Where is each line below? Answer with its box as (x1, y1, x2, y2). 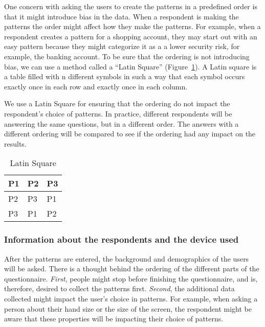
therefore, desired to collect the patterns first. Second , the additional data (4, 283, 235, 294)
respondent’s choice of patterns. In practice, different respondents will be (4, 108, 232, 119)
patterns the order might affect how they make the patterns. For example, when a (4, 21, 261, 32)
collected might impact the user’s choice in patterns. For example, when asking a (4, 293, 258, 303)
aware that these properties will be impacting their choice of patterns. (4, 313, 224, 324)
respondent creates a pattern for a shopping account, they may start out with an (4, 31, 257, 41)
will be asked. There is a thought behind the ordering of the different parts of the (4, 263, 259, 274)
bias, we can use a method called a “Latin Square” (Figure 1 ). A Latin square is (4, 61, 257, 72)
